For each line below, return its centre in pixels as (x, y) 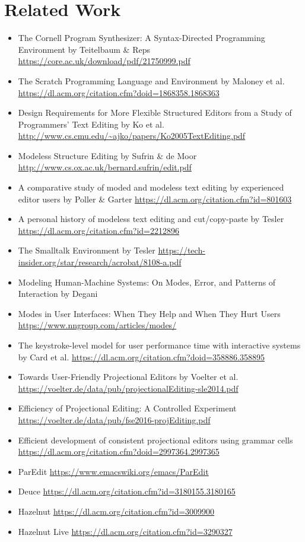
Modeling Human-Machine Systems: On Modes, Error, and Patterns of (147, 282)
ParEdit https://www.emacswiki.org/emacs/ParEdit (113, 471)
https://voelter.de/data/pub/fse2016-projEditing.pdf (114, 419)
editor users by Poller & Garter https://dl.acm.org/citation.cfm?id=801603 (155, 199)
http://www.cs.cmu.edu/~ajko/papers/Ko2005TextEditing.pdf (132, 136)
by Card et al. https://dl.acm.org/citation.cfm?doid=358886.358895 (141, 356)
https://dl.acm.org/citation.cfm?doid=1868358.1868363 (119, 92)
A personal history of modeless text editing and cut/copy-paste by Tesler (151, 219)
